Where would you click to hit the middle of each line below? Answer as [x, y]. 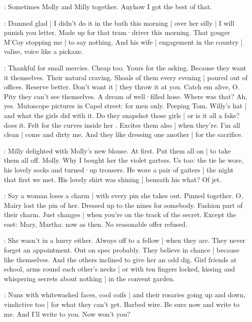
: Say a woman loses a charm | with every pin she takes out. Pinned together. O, [124, 195]
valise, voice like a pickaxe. [44, 51]
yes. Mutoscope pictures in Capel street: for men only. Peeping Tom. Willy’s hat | [125, 106]
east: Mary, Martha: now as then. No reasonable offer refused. [96, 224]
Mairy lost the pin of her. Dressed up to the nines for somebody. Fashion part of [123, 205]
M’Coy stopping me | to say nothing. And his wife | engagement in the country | [123, 42]
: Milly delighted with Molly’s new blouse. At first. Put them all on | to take [118, 150]
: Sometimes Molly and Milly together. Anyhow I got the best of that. [108, 6]
